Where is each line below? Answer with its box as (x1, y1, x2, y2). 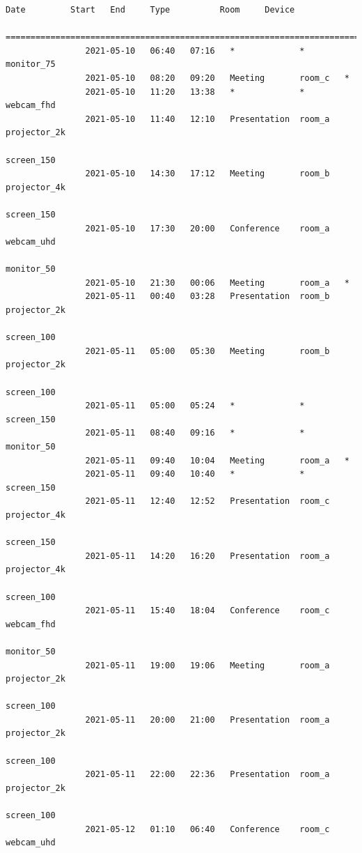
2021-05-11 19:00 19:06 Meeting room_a (85, 660, 330, 670)
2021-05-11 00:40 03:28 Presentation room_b (85, 291, 330, 302)
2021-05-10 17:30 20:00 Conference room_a (85, 223, 330, 233)
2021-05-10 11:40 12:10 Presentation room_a (85, 114, 330, 124)
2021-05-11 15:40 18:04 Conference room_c (85, 606, 330, 616)
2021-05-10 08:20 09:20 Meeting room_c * (85, 72, 349, 83)
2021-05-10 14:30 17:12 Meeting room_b (85, 169, 330, 179)
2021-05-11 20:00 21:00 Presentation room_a (85, 714, 330, 725)
